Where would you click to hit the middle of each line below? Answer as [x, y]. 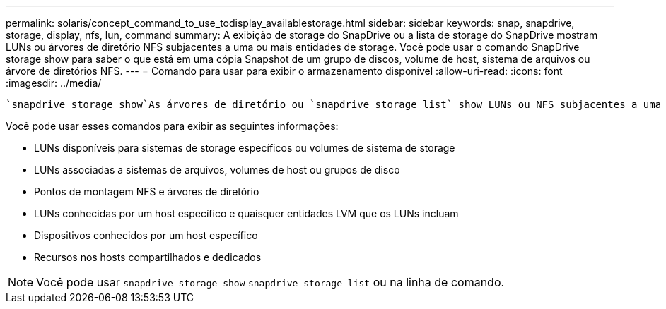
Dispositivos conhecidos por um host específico [146, 235]
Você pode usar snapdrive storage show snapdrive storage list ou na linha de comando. [270, 282]
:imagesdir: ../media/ [54, 83]
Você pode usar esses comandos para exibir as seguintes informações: [172, 126]
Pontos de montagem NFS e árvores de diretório [147, 192]
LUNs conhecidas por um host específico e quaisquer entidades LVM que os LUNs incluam [246, 213]
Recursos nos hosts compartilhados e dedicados [148, 257]
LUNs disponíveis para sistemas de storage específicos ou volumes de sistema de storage [245, 148]
